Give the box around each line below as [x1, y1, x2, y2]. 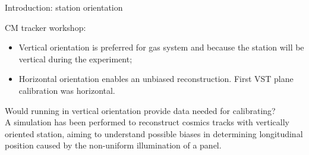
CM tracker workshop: [5, 21, 86, 33]
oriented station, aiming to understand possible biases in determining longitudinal [5, 127, 303, 140]
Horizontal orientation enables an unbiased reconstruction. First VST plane [18, 72, 294, 85]
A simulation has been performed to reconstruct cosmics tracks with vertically [5, 116, 289, 128]
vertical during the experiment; [18, 52, 133, 65]
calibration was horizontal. [18, 84, 115, 96]
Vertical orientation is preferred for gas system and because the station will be [18, 41, 304, 53]
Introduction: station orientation [5, 1, 123, 13]
